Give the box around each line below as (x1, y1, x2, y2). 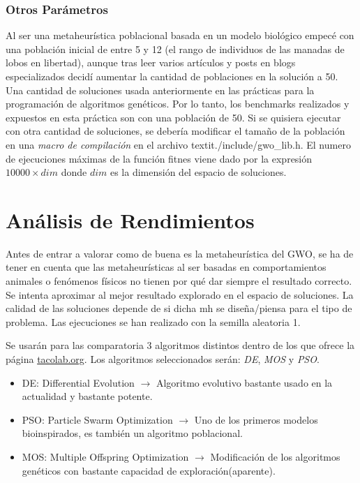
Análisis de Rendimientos (6, 205, 255, 234)
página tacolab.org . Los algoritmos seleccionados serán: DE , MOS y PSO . (6, 352, 320, 366)
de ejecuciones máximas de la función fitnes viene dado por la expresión (6, 151, 313, 165)
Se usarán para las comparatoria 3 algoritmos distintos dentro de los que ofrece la (6, 338, 355, 352)
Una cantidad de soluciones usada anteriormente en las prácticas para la (6, 82, 315, 97)
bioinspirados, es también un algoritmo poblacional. (22, 426, 243, 440)
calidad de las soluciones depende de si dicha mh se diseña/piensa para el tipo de (6, 301, 352, 315)
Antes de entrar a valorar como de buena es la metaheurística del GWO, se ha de (6, 246, 354, 260)
